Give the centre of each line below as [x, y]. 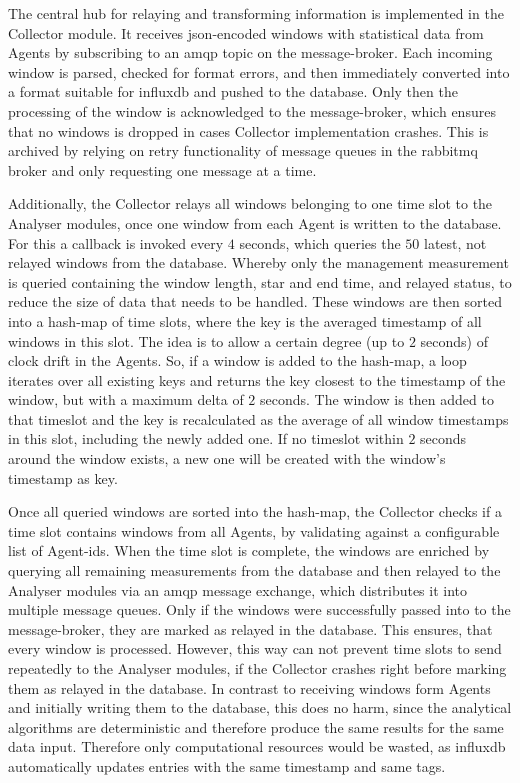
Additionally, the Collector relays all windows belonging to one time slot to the [250, 203]
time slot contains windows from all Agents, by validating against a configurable [254, 530]
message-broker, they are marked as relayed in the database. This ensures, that [250, 628]
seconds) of [454, 340]
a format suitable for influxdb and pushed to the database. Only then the [233, 91]
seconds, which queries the [320, 242]
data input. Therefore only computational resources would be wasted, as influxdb [257, 746]
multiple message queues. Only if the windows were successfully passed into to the [259, 609]
